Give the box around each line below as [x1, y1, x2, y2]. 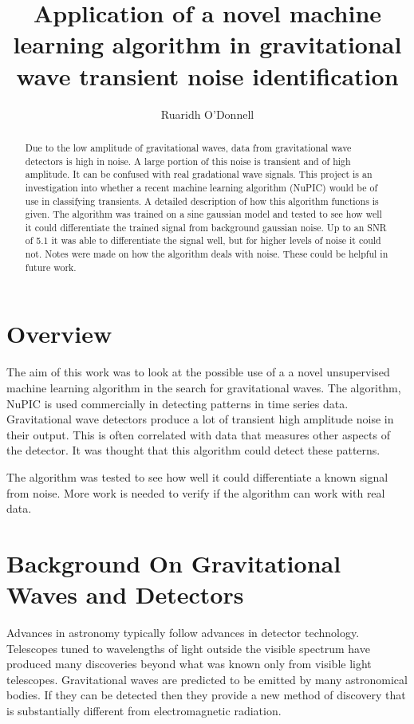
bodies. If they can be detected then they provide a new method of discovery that [6, 687, 406, 703]
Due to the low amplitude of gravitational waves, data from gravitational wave [25, 140, 352, 154]
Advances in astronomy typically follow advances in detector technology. [6, 624, 360, 641]
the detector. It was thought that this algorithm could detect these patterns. [6, 442, 380, 458]
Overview [6, 317, 112, 350]
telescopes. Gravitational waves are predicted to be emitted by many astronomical [6, 671, 408, 687]
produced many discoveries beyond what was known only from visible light [6, 655, 372, 672]
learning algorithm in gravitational [13, 28, 402, 61]
